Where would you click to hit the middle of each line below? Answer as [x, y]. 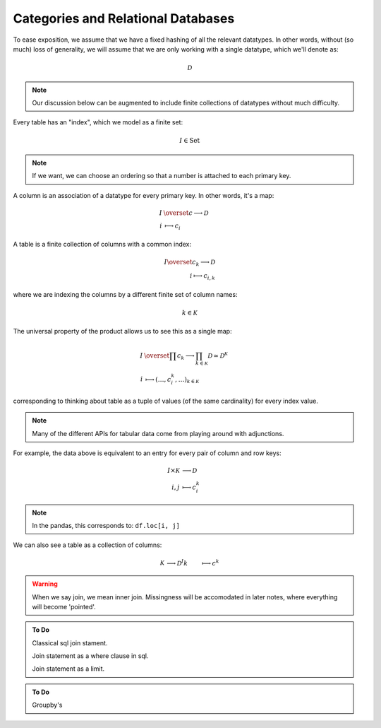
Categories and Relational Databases [124, 18]
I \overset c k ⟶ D [189, 263]
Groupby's [47, 705]
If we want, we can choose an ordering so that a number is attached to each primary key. [162, 176]
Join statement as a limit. [68, 669]
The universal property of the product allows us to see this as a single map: [122, 331]
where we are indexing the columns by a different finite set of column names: [125, 294]
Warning [45, 584]
